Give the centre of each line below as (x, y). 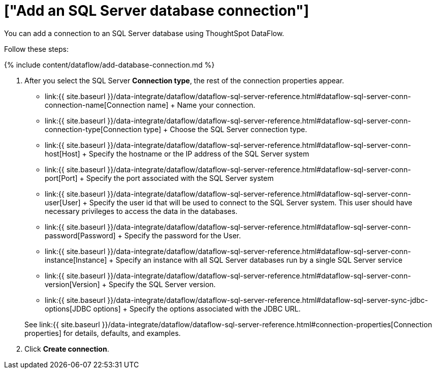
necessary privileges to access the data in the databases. (141, 211)
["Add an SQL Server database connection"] (157, 11)
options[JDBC (68, 308)
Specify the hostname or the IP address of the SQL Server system (199, 153)
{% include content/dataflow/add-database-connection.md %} (110, 65)
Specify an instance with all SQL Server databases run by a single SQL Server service (259, 260)
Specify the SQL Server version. (162, 284)
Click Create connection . (67, 349)
